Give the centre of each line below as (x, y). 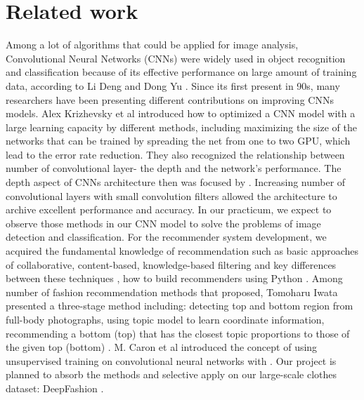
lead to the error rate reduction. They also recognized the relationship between (175, 154)
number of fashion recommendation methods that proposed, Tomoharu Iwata (172, 292)
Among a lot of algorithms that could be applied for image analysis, (152, 45)
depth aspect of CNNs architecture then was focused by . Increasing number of (176, 182)
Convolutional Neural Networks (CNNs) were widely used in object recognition (176, 58)
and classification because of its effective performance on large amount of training (181, 72)
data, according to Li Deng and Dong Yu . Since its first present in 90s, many (173, 85)
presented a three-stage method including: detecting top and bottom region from (180, 306)
